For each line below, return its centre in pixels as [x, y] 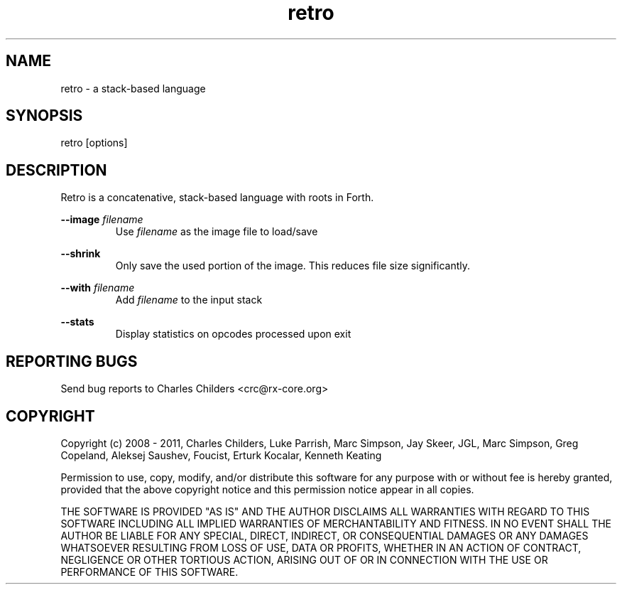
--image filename [102, 220]
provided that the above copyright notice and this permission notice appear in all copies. [267, 489]
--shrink [81, 254]
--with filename [98, 288]
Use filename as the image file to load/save [217, 232]
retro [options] [94, 143]
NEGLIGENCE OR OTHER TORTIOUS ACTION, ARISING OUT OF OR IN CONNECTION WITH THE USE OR [304, 559]
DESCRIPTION [56, 170]
